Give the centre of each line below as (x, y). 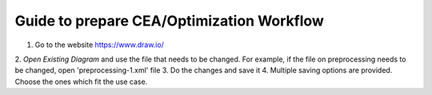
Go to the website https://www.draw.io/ (99, 45)
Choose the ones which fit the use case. (81, 81)
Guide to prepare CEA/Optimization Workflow (169, 21)
